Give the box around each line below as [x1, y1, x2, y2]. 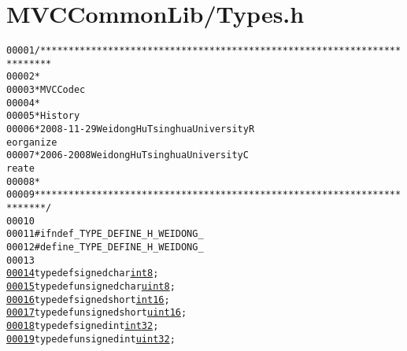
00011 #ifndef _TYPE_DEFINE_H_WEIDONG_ [6, 228, 204, 240]
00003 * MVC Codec [6, 84, 86, 96]
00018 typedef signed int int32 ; [6, 320, 159, 331]
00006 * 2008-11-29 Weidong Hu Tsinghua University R [6, 124, 255, 135]
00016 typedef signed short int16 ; [6, 294, 170, 305]
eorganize [6, 136, 57, 148]
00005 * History [6, 110, 80, 122]
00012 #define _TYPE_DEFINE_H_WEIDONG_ [6, 241, 204, 253]
